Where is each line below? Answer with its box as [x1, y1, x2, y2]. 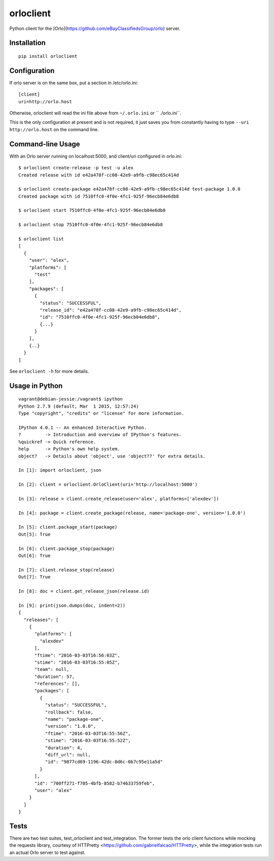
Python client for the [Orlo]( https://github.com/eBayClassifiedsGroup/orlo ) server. [9, 25, 181, 32]
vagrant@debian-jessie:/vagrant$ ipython [18, 396, 123, 402]
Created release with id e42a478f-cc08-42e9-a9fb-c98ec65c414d [18, 172, 179, 178]
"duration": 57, [34, 673, 75, 680]
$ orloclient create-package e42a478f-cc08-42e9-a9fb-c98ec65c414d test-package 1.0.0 [18, 186, 241, 192]
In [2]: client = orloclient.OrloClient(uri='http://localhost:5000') [18, 482, 198, 487]
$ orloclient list [18, 236, 64, 242]
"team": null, [34, 666, 70, 672]
